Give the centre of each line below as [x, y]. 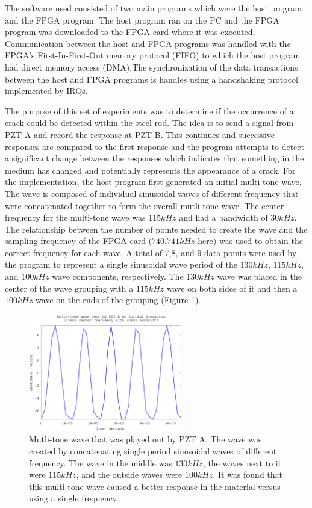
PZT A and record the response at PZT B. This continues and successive [140, 134]
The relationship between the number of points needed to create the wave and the [156, 229]
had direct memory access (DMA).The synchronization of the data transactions [151, 67]
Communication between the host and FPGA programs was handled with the [148, 43]
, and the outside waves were [129, 475]
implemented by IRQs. [46, 91]
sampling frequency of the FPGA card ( [79, 241]
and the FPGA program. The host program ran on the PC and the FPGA [142, 20]
